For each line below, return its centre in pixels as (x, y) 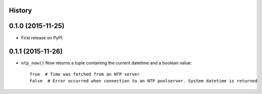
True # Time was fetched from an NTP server (85, 74)
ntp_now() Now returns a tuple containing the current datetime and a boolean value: (106, 63)
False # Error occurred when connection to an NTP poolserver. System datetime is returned (144, 81)
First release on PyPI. (42, 38)
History (21, 10)
